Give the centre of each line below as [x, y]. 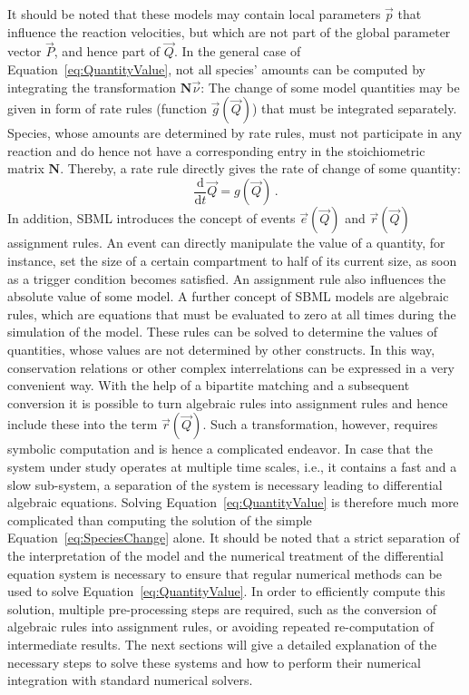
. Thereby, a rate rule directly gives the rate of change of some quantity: [260, 168]
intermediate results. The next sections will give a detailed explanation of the [222, 644]
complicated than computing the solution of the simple [160, 519]
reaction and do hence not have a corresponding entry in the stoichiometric [216, 150]
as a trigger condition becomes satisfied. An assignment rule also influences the [227, 278]
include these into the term [83, 424]
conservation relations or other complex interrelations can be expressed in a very [231, 367]
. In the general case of [237, 51]
